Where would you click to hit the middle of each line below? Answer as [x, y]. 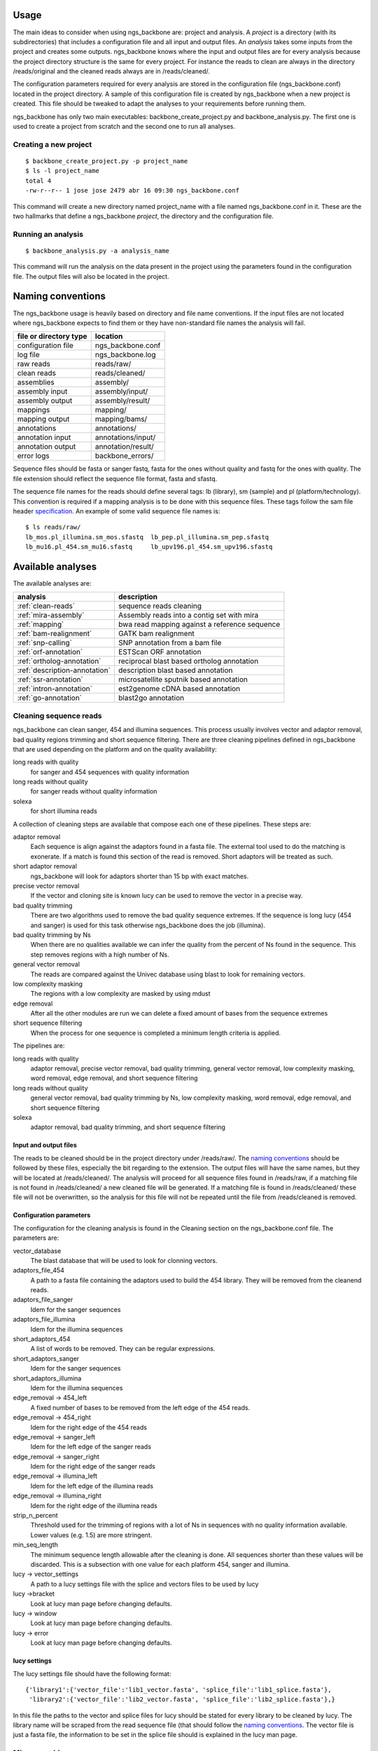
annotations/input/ [125, 438]
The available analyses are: [52, 583]
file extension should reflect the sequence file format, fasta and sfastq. [115, 478]
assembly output [45, 401]
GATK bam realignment [156, 634]
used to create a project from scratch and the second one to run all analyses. [124, 127]
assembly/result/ [122, 401]
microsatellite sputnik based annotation [183, 679]
